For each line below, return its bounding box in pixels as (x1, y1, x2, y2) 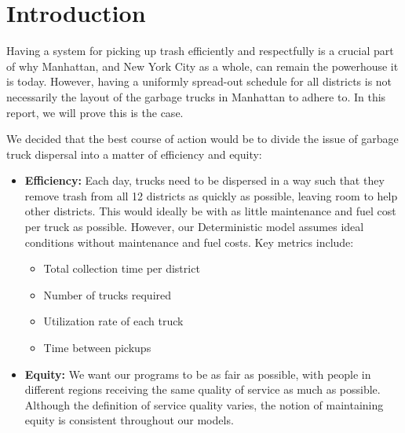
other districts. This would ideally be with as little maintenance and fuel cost (24, 203, 396, 219)
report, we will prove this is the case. (6, 104, 184, 120)
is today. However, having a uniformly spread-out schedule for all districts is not (6, 73, 392, 90)
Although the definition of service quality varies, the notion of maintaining (24, 396, 384, 413)
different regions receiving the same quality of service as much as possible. (24, 381, 381, 398)
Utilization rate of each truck (43, 313, 184, 329)
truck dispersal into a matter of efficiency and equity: (6, 145, 262, 162)
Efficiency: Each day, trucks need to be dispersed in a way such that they (24, 172, 385, 189)
